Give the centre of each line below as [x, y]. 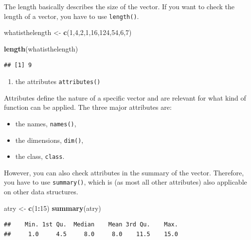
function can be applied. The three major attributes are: [88, 107]
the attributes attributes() [58, 81]
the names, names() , [46, 123]
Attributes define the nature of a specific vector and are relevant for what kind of [125, 97]
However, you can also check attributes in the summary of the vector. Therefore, [124, 172]
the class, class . [40, 156]
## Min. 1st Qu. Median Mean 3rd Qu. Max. [91, 225]
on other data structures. [41, 192]
